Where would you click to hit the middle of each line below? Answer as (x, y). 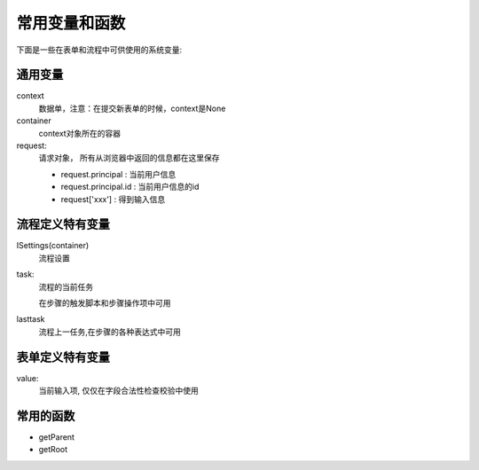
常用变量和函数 (71, 23)
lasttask (31, 319)
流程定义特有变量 (63, 225)
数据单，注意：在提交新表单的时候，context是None (132, 108)
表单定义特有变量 (63, 357)
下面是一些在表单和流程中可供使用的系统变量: (99, 50)
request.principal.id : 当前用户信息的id (130, 187)
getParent (57, 437)
